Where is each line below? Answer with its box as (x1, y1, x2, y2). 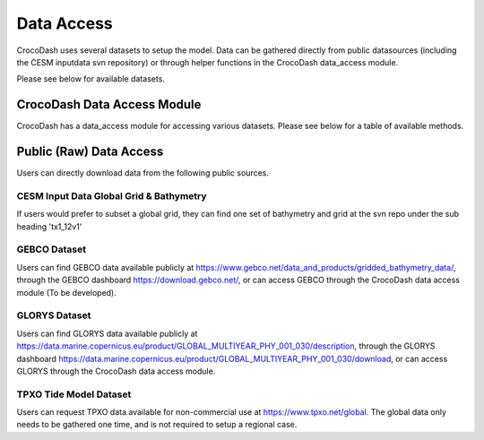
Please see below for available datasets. (16, 73, 166, 84)
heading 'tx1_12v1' (16, 220, 82, 232)
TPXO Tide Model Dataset (16, 388, 132, 401)
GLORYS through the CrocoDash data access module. (16, 366, 216, 376)
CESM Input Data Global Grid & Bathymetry (16, 189, 207, 202)
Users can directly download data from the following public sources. (16, 168, 269, 178)
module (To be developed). (16, 287, 117, 298)
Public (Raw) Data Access (16, 144, 164, 160)
